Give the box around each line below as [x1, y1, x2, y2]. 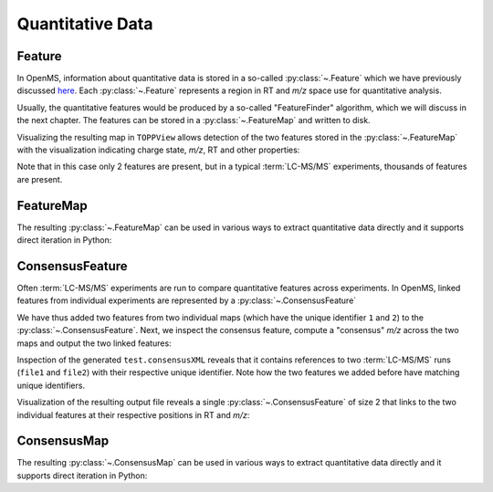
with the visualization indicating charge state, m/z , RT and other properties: [16, 144, 300, 155]
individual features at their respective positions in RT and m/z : [16, 409, 250, 420]
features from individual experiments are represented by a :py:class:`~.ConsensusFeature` [16, 295, 357, 306]
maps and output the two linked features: [16, 338, 173, 349]
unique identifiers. [16, 380, 86, 391]
